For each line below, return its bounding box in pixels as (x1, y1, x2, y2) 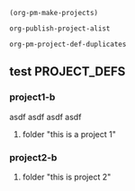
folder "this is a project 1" (22, 128, 117, 139)
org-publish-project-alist (9, 24, 111, 33)
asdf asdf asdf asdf (9, 111, 82, 122)
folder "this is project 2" (22, 171, 112, 182)
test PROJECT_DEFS (9, 64, 126, 80)
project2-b (9, 151, 58, 163)
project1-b (9, 91, 56, 103)
